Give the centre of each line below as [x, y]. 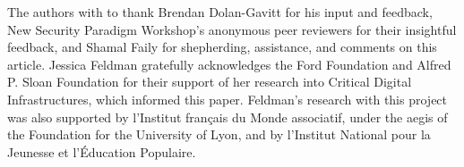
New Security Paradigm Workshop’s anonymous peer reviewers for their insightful [232, 29]
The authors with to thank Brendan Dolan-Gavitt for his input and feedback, [220, 12]
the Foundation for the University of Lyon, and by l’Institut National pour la [219, 134]
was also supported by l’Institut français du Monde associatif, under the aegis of [228, 117]
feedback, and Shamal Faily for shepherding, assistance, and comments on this [222, 47]
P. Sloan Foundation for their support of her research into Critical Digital [210, 82]
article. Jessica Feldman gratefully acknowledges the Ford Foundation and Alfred [229, 64]
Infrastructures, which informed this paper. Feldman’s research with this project [228, 99]
